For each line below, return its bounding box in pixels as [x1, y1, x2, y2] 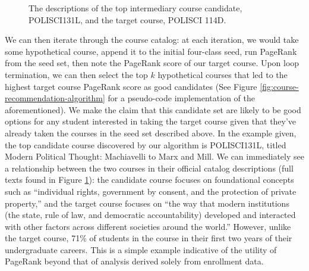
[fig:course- [260, 80, 299, 92]
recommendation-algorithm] [5, 92, 105, 104]
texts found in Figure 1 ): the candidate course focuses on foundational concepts [5, 173, 294, 186]
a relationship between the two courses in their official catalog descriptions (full [5, 161, 294, 174]
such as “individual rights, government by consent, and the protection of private [5, 185, 297, 197]
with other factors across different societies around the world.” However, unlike [5, 220, 291, 232]
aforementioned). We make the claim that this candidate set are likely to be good [5, 103, 301, 116]
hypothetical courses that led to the [157, 68, 288, 80]
